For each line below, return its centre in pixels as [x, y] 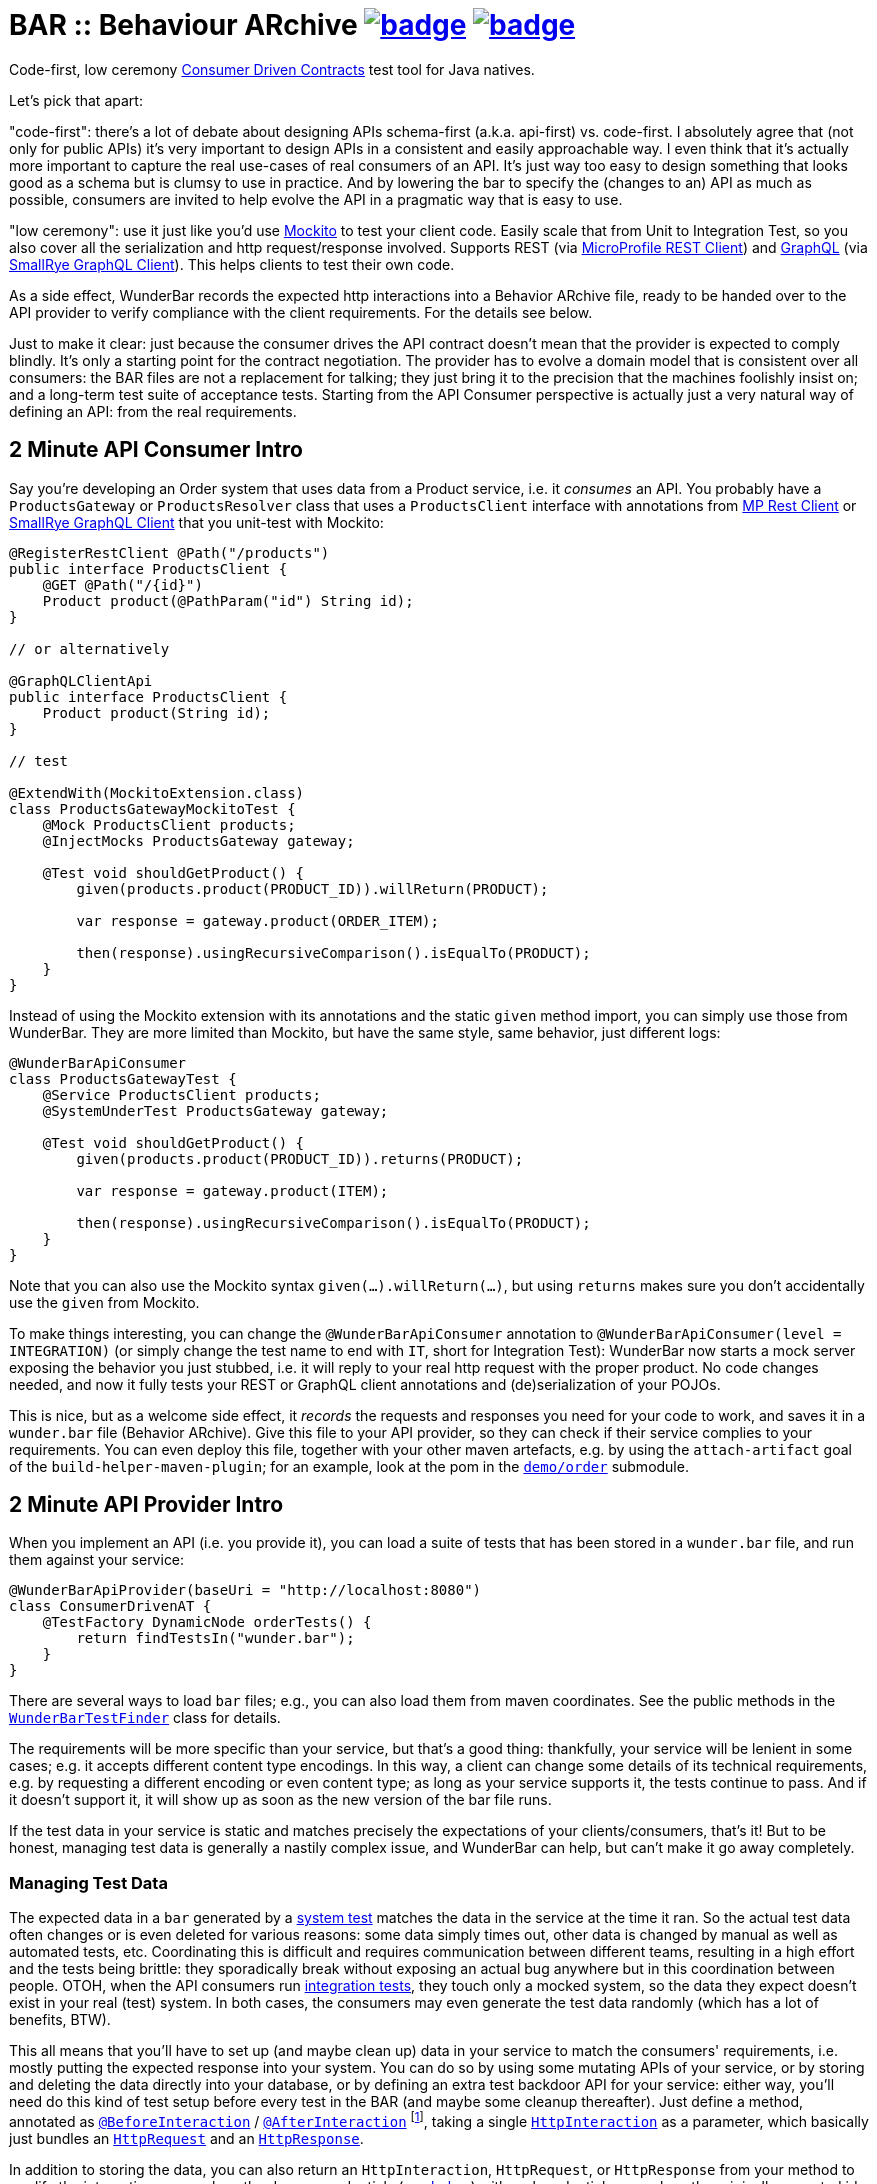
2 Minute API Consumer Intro [156, 450]
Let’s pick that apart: [76, 100]
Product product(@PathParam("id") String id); [228, 600]
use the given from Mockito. [104, 1302]
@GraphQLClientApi [81, 680]
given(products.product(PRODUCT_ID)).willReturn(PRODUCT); [312, 888]
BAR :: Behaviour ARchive [183, 25]
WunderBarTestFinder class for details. [145, 1718]
